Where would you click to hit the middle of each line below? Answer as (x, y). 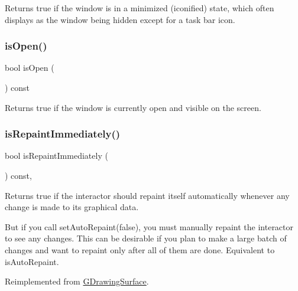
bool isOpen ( (30, 68)
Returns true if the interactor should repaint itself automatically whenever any (147, 195)
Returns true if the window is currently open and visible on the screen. (133, 107)
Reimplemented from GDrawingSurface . (77, 281)
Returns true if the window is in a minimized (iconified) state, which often (140, 8)
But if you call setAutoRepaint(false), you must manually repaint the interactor (149, 226)
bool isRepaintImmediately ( (56, 156)
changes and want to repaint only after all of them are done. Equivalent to (140, 249)
